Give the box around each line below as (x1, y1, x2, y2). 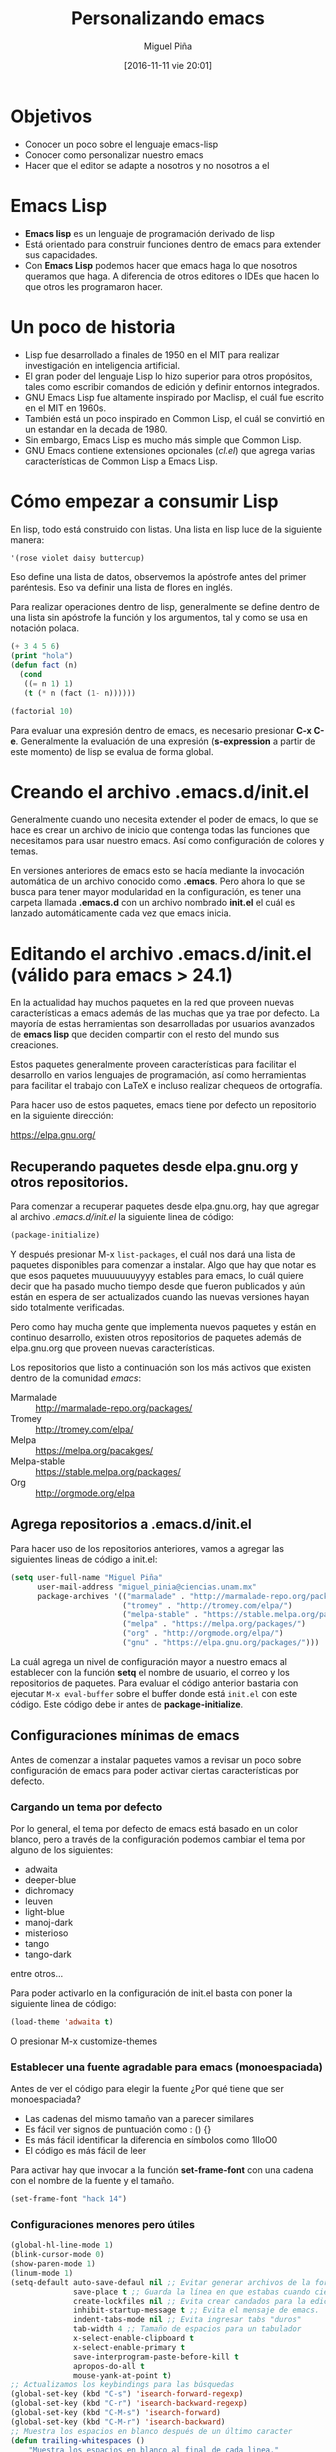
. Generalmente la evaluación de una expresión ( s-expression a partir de (15, 735, 316, 747)
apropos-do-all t (73, 2361, 145, 2371)
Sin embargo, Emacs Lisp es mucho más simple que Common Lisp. (24, 433, 302, 446)
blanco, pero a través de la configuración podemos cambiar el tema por (10, 1833, 306, 1845)
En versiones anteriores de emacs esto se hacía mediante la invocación (10, 865, 305, 877)
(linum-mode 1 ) (10, 2268, 74, 2278)
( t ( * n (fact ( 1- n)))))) (23, 688, 137, 698)
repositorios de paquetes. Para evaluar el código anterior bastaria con (10, 1677, 299, 1689)
